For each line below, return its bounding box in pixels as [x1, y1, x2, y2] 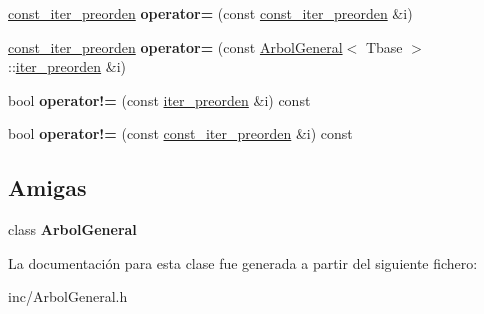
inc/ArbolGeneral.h [8, 286, 128, 307]
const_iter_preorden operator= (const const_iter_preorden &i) [8, 3, 413, 23]
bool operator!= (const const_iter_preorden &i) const [8, 123, 353, 144]
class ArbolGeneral [8, 219, 137, 240]
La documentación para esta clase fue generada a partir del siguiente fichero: [8, 252, 478, 273]
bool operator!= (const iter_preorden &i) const [8, 89, 311, 110]
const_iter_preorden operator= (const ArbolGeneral [8, 36, 343, 57]
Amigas [8, 172, 87, 203]
